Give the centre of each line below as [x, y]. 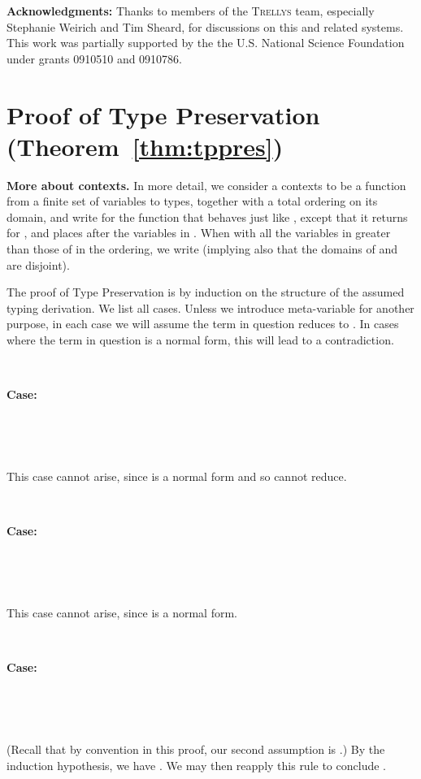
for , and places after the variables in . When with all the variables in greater [199, 233]
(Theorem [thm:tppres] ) [145, 146]
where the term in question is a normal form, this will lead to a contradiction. [200, 340]
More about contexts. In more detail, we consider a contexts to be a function [206, 185]
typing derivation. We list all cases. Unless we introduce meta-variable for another [210, 307]
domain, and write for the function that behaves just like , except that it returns [207, 216]
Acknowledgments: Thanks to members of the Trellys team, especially [191, 11]
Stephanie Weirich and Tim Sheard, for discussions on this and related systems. [205, 26]
